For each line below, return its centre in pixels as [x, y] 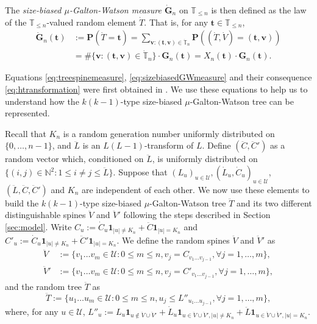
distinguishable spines [45, 215]
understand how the [42, 101]
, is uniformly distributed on [205, 159]
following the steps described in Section [197, 215]
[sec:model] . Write [38, 227]
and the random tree [44, 286]
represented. [27, 113]
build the [22, 202]
